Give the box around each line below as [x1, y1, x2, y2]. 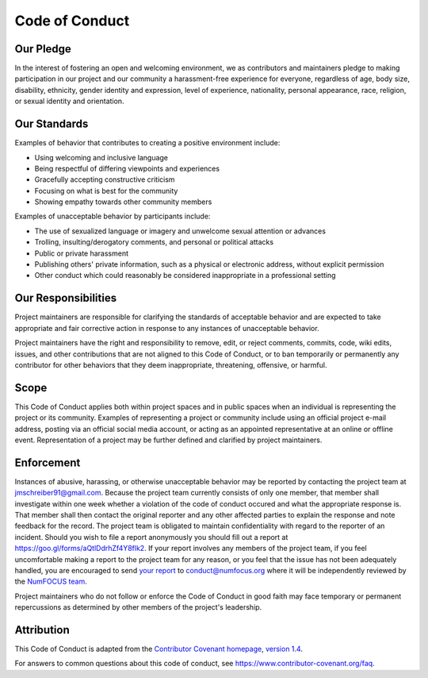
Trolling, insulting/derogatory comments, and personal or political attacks [34, 237, 273, 247]
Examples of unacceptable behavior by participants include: [14, 211, 211, 222]
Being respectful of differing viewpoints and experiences [34, 164, 220, 173]
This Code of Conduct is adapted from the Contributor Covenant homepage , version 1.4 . [14, 644, 303, 654]
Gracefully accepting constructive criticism [34, 175, 175, 184]
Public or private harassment [34, 248, 129, 258]
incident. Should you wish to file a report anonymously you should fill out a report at [14, 532, 289, 541]
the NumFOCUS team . [14, 576, 87, 587]
